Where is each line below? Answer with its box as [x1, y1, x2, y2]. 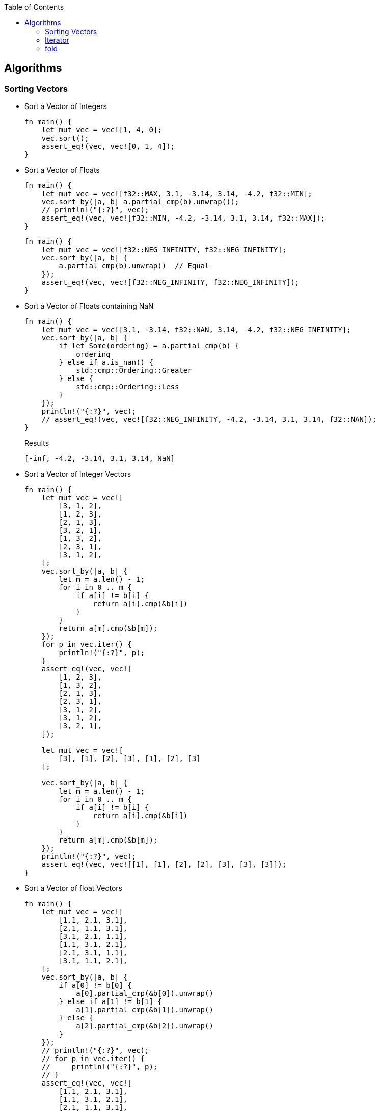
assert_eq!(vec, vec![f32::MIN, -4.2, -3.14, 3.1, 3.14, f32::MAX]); [41, 214, 326, 223]
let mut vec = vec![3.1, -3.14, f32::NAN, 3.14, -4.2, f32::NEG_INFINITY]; [41, 326, 351, 334]
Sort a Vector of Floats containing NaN [24, 302, 154, 311]
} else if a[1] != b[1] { [59, 997, 162, 1006]
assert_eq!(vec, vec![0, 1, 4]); [41, 142, 175, 151]
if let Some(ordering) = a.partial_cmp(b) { [59, 342, 239, 350]
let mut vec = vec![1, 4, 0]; [41, 126, 162, 134]
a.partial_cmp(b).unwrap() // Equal [59, 262, 209, 270]
